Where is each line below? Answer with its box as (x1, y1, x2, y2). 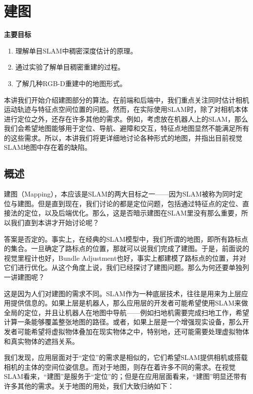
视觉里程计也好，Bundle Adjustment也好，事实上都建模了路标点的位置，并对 (4, 252, 246, 263)
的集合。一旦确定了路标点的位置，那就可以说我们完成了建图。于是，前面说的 (4, 243, 249, 253)
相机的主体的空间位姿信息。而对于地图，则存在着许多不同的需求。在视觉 (4, 361, 235, 372)
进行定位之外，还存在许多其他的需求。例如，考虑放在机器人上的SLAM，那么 (4, 113, 248, 124)
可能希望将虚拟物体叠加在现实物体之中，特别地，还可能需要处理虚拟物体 (17, 326, 249, 336)
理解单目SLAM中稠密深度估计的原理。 (15, 45, 137, 55)
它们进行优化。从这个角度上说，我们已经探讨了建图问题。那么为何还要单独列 (4, 262, 249, 272)
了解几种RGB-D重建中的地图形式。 (15, 78, 126, 88)
